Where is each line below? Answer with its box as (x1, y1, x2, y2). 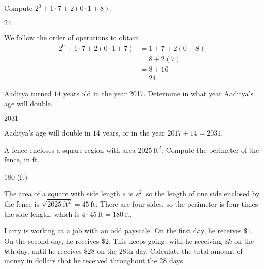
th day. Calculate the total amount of (126, 245, 243, 256)
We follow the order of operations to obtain (4, 31, 139, 42)
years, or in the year (102, 127, 165, 138)
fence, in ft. (4, 154, 40, 165)
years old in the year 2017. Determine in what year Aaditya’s (63, 88, 253, 98)
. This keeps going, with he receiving (108, 236, 222, 246)
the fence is (4, 198, 39, 209)
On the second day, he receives (4, 236, 100, 246)
